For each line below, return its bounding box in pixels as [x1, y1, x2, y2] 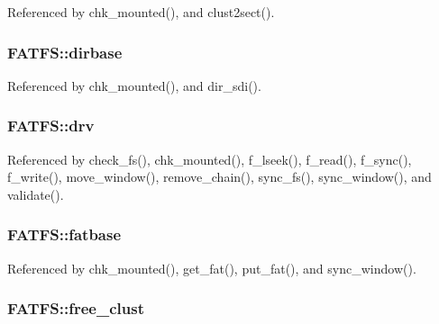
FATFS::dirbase [7, 40, 123, 63]
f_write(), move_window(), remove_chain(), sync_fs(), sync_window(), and [7, 167, 432, 186]
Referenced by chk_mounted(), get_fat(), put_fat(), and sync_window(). [7, 258, 416, 277]
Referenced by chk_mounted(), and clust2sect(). [7, 3, 275, 21]
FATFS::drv [7, 114, 95, 137]
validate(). [7, 184, 64, 203]
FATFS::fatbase [7, 223, 122, 246]
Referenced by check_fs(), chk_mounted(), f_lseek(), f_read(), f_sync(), [7, 149, 412, 168]
